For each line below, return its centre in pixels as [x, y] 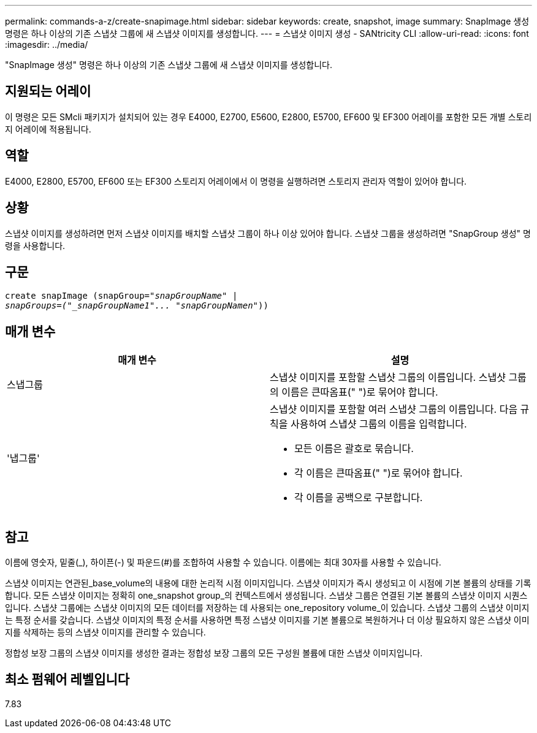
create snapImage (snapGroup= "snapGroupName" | [121, 296]
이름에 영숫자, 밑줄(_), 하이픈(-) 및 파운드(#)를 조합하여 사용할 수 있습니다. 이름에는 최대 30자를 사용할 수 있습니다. [223, 562]
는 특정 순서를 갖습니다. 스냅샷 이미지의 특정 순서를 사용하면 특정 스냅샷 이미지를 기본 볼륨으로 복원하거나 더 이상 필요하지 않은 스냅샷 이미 [267, 620]
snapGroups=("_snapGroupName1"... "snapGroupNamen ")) [137, 306]
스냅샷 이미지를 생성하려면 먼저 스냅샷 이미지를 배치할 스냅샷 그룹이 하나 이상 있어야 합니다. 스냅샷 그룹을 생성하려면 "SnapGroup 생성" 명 [268, 233]
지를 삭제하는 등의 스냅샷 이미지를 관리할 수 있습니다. [105, 632]
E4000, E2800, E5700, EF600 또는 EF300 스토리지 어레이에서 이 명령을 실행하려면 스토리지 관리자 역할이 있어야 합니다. [236, 181]
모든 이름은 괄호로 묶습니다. [354, 449]
